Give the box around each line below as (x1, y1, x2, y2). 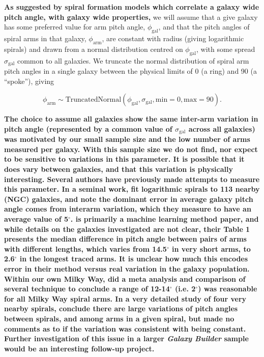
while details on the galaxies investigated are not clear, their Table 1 (4, 223, 250, 234)
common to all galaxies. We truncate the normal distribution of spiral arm (17, 55, 249, 66)
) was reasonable (198, 283, 257, 294)
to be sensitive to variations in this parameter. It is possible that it (4, 154, 245, 164)
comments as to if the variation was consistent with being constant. (4, 323, 246, 334)
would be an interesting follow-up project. (4, 343, 155, 353)
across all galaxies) (188, 123, 255, 134)
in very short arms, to (172, 243, 251, 254)
